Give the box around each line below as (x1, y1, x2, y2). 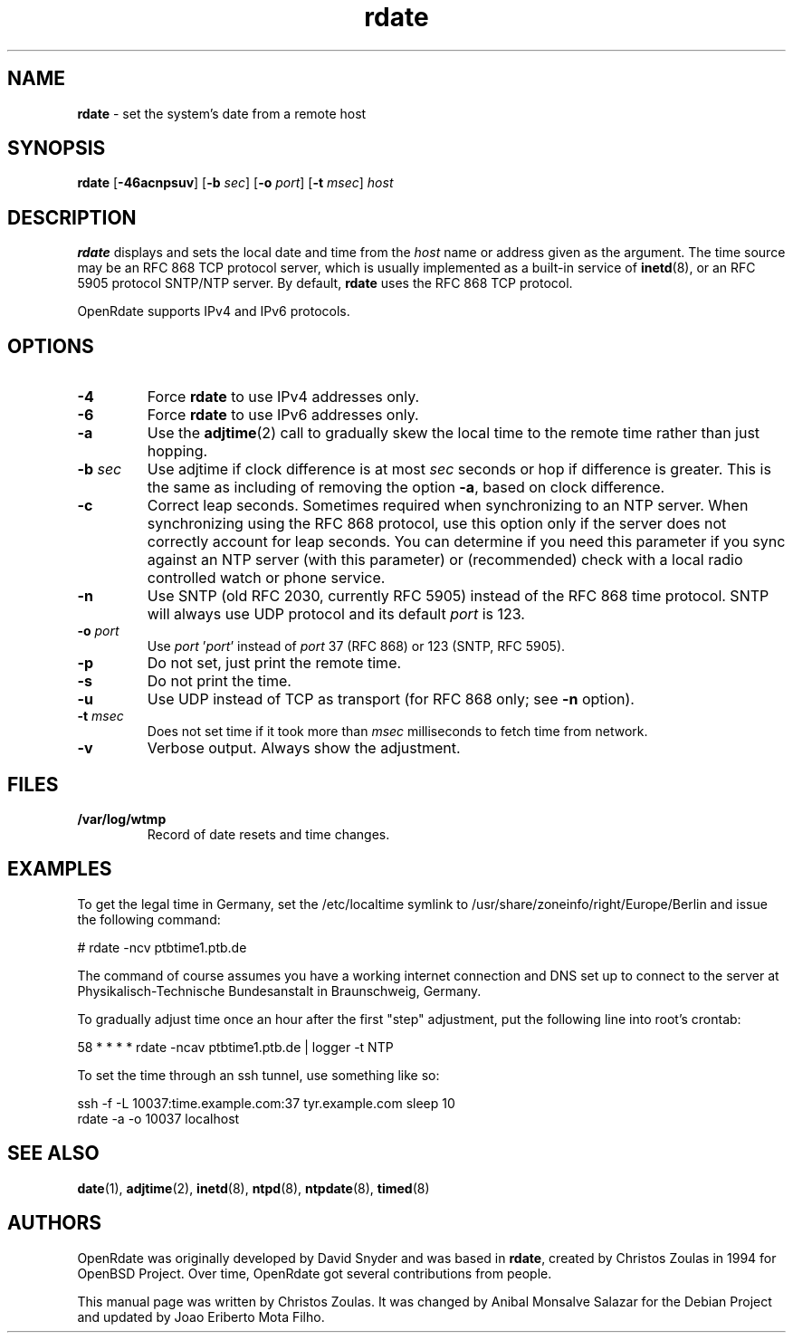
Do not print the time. (147, 672, 291, 691)
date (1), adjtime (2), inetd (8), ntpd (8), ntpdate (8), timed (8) (77, 1180, 430, 1196)
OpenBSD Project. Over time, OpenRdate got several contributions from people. (77, 1265, 552, 1281)
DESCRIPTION (7, 206, 137, 229)
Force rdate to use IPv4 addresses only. (147, 388, 420, 407)
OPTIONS (7, 334, 94, 358)
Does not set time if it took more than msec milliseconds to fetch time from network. (147, 723, 648, 740)
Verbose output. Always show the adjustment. (147, 739, 461, 758)
